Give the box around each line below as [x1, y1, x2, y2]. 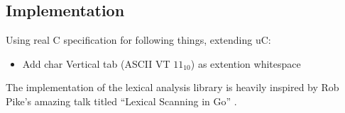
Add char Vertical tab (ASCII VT [22, 56, 170, 71]
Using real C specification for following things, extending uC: [6, 32, 271, 47]
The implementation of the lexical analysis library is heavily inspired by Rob [6, 80, 339, 95]
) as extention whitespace [190, 56, 301, 71]
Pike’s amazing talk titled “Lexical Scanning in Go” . [6, 93, 237, 108]
